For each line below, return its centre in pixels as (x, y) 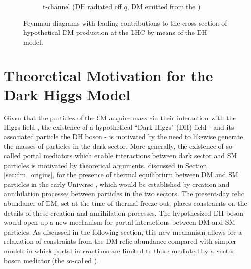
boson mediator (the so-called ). (51, 260)
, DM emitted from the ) (164, 6)
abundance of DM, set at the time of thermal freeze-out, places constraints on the (125, 203)
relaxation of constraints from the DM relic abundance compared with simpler (120, 241)
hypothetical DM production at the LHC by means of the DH (115, 32)
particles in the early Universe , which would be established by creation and (117, 184)
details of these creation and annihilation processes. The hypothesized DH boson (124, 212)
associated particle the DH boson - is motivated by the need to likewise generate (124, 136)
